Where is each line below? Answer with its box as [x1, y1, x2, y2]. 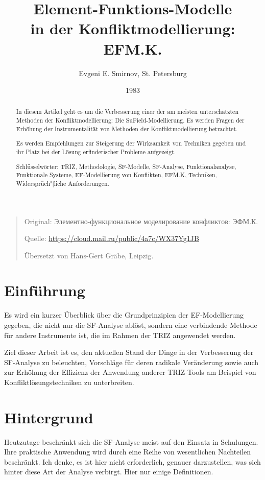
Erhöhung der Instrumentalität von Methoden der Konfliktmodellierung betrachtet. [16, 124, 238, 133]
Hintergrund [4, 406, 93, 427]
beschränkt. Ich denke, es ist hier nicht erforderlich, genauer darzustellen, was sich [4, 456, 261, 467]
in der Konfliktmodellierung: [30, 18, 235, 39]
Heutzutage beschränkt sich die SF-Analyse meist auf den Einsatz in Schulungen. [4, 436, 258, 447]
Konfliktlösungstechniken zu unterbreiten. [4, 376, 134, 387]
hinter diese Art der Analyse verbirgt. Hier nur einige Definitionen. [4, 466, 213, 477]
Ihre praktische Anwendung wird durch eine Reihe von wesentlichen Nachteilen [4, 446, 251, 457]
